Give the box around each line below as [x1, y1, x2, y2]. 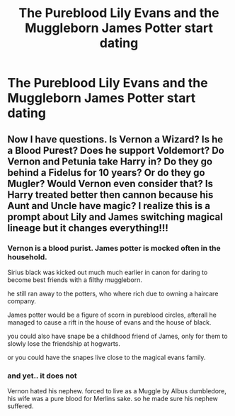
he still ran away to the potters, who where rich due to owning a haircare [7, 289, 219, 298]
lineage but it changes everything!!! [7, 222, 168, 234]
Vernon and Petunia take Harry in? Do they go [7, 155, 213, 167]
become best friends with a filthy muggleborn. [7, 275, 143, 284]
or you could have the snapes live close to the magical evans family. [7, 353, 206, 361]
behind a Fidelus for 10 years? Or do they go [7, 167, 205, 179]
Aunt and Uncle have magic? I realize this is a [7, 200, 211, 212]
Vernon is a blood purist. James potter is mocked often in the [7, 243, 221, 253]
